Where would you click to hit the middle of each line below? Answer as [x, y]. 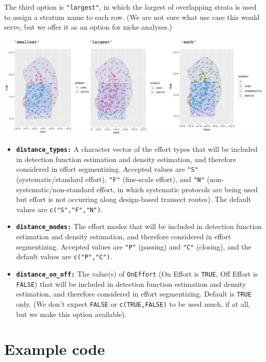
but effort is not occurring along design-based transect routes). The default [134, 199]
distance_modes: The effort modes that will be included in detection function [139, 226]
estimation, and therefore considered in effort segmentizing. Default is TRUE [134, 294]
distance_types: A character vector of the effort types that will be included [137, 149]
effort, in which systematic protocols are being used [177, 189]
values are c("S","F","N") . [59, 209]
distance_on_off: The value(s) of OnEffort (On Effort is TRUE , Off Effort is [137, 273]
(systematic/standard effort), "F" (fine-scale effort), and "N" [110, 179]
